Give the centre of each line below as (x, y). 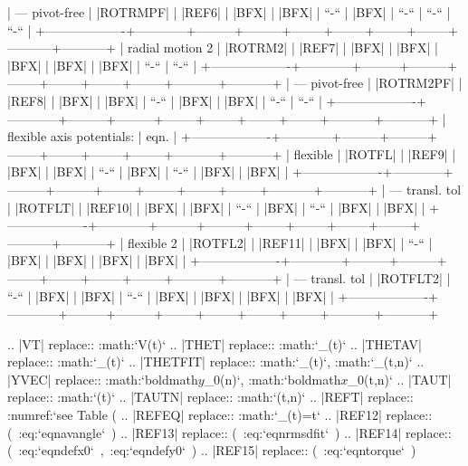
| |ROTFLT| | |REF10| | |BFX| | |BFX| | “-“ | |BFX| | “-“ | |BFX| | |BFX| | (216, 207)
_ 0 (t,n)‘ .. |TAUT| (400, 379)
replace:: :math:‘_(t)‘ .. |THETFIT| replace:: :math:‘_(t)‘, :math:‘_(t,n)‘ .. (216, 361)
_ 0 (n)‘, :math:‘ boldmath (272, 379)
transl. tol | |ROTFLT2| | (381, 277)
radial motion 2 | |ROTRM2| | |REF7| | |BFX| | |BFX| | (282, 48)
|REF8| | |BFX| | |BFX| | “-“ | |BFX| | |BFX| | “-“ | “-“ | (165, 100)
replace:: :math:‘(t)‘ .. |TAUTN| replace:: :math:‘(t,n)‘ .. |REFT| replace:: (210, 397)
